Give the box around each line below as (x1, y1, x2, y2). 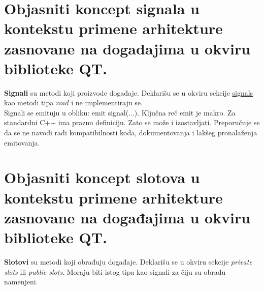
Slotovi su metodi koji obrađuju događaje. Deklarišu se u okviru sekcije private (4, 256, 252, 267)
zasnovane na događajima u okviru (4, 207, 251, 227)
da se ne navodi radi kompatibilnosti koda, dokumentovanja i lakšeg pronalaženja (4, 127, 257, 138)
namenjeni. (4, 276, 38, 287)
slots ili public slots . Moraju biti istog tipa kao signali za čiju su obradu (4, 266, 226, 277)
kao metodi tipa (4, 97, 54, 108)
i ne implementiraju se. (71, 97, 143, 108)
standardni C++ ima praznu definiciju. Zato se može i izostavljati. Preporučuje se (4, 117, 260, 128)
